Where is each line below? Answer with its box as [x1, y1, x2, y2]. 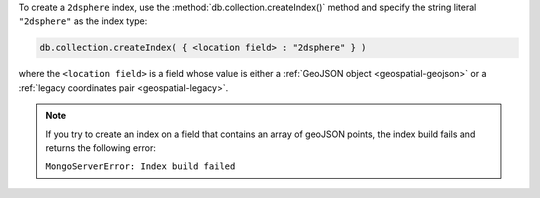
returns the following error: [45, 141, 157, 154]
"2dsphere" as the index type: [18, 15, 148, 27]
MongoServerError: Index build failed [45, 161, 236, 172]
